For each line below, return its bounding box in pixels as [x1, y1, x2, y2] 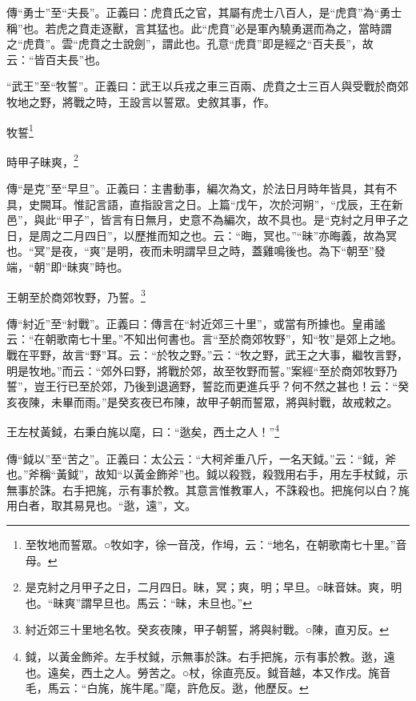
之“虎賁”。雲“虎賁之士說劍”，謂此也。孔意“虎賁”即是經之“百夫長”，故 [6, 35, 374, 52]
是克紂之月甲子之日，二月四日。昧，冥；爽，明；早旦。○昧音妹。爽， [25, 579, 391, 595]
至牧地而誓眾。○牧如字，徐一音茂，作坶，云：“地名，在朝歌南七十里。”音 [25, 536, 407, 553]
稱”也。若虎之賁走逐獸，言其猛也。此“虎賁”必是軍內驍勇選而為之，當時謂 [6, 19, 392, 36]
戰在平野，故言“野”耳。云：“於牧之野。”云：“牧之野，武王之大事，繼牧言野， [6, 346, 409, 363]
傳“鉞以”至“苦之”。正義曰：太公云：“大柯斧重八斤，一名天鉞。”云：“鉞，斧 [6, 450, 397, 467]
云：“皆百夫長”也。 [6, 50, 107, 67]
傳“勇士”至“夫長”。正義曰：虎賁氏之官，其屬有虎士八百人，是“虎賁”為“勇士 [6, 4, 402, 20]
